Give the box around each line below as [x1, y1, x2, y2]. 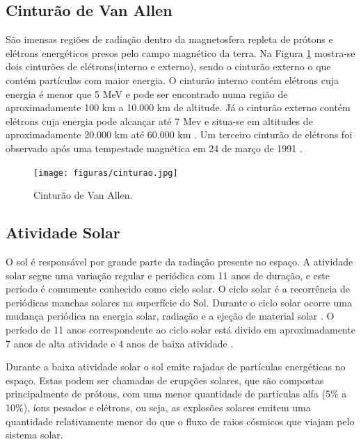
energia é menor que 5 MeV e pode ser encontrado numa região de [6, 86, 288, 101]
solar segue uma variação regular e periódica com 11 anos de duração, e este [6, 268, 330, 282]
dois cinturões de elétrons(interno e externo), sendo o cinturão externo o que [6, 59, 331, 74]
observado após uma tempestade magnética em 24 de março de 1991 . [6, 140, 303, 155]
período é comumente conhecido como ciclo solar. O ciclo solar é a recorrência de [6, 281, 350, 296]
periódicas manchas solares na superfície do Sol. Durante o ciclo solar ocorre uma [6, 295, 352, 309]
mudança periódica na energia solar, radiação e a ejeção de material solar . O [6, 309, 335, 323]
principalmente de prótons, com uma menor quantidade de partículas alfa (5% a [6, 386, 347, 401]
